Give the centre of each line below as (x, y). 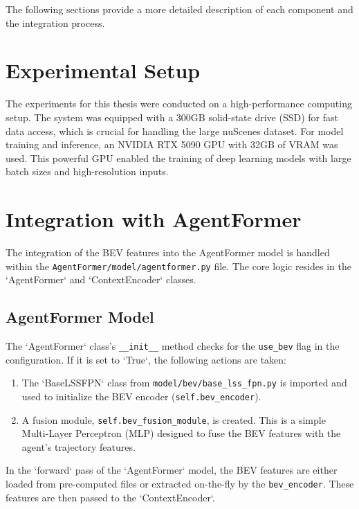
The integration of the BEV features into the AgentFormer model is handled (168, 252)
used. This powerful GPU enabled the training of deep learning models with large (178, 158)
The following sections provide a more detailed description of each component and (179, 9)
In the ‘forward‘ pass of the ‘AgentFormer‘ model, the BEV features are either (172, 470)
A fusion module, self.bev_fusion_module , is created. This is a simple (174, 419)
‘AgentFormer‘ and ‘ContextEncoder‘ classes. (101, 279)
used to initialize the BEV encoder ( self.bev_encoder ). (141, 396)
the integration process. (55, 23)
